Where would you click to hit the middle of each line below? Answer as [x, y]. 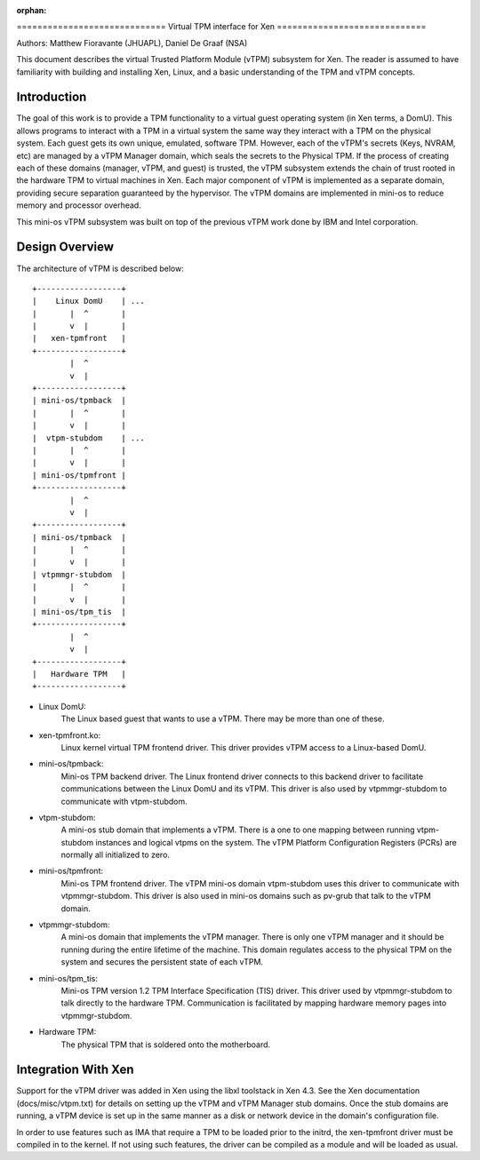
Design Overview [65, 247]
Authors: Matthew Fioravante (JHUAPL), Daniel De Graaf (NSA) [132, 43]
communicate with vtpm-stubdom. [124, 801]
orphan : [32, 10]
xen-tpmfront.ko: [70, 735]
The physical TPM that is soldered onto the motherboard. [166, 1045]
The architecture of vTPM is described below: [100, 268]
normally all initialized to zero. [116, 855]
